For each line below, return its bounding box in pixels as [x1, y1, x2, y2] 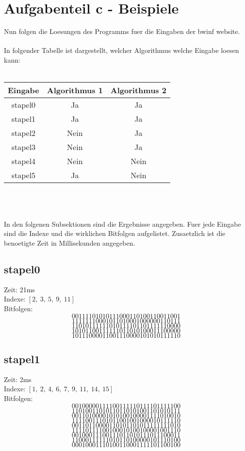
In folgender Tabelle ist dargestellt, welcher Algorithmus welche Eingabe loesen [4, 45, 239, 55]
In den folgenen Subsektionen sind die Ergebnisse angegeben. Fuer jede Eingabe [4, 218, 241, 229]
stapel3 [11, 141, 36, 153]
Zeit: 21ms [4, 284, 35, 294]
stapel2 [11, 127, 36, 139]
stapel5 [11, 169, 36, 181]
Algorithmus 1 [47, 84, 103, 96]
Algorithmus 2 [110, 84, 166, 96]
